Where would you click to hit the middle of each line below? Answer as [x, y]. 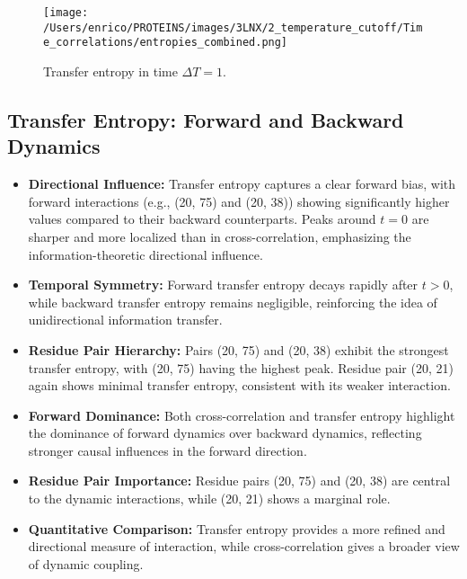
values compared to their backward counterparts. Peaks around [202, 219]
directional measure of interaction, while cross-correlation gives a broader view [244, 546]
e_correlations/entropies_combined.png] [166, 43]
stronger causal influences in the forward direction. [167, 450]
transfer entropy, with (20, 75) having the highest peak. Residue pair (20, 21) [241, 367]
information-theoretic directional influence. [145, 254]
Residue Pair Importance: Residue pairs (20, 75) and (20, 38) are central [239, 481]
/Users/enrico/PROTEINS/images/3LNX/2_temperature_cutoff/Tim [233, 27]
